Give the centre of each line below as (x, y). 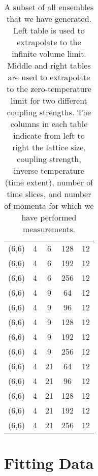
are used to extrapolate (49, 77)
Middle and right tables (49, 65)
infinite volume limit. (49, 54)
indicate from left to (49, 135)
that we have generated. (49, 19)
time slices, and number (49, 194)
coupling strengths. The (49, 112)
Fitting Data (49, 463)
